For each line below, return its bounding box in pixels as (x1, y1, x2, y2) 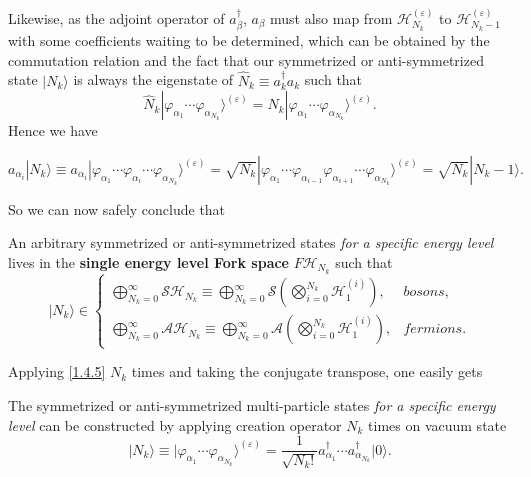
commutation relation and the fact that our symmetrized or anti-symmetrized (8, 49, 484, 70)
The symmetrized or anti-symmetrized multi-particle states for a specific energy (8, 395, 496, 416)
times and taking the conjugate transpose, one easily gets (131, 361, 483, 382)
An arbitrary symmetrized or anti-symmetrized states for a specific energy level (8, 232, 494, 253)
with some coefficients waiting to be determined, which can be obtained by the (8, 30, 490, 51)
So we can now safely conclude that (8, 198, 226, 219)
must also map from (270, 7, 393, 28)
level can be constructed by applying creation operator (8, 414, 342, 435)
